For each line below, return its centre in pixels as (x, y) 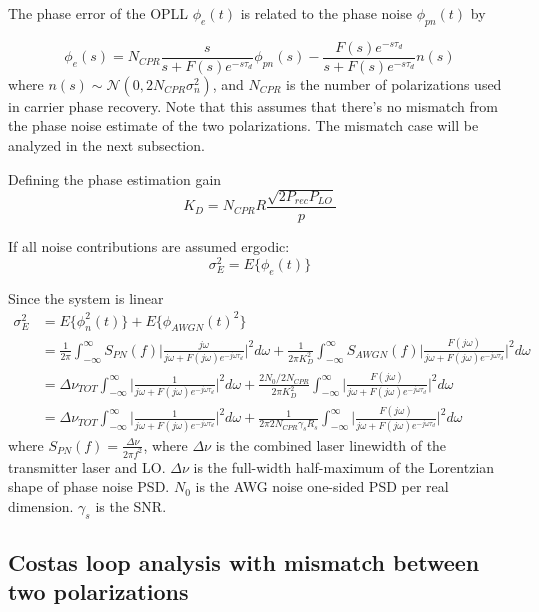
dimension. (41, 505)
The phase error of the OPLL (98, 13)
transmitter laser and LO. (87, 466)
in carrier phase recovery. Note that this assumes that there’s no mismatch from (253, 105)
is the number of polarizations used (394, 83)
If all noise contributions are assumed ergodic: (149, 246)
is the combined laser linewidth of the (331, 444)
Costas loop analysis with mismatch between (244, 562)
